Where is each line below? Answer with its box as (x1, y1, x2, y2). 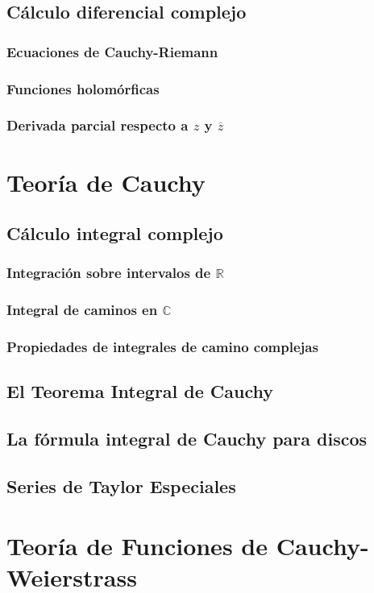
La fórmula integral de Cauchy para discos (6, 426, 368, 451)
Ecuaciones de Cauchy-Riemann (6, 41, 218, 61)
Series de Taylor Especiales (6, 473, 236, 498)
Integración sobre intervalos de (6, 263, 211, 283)
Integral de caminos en (6, 300, 158, 320)
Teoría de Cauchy (6, 165, 206, 198)
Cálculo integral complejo (6, 221, 223, 246)
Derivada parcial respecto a (6, 115, 189, 135)
